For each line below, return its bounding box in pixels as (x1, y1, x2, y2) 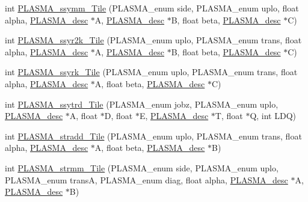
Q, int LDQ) (250, 109, 297, 122)
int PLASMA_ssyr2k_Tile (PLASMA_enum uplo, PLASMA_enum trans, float (5, 34, 302, 46)
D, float (104, 109, 133, 122)
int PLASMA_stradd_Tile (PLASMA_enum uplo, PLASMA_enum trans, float (5, 129, 302, 142)
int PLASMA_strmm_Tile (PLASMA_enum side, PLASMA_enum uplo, (5, 161, 279, 174)
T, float (215, 109, 243, 122)
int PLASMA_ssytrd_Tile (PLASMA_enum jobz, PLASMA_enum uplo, (5, 97, 279, 110)
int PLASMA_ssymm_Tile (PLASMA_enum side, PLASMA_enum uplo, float (5, 2, 299, 14)
